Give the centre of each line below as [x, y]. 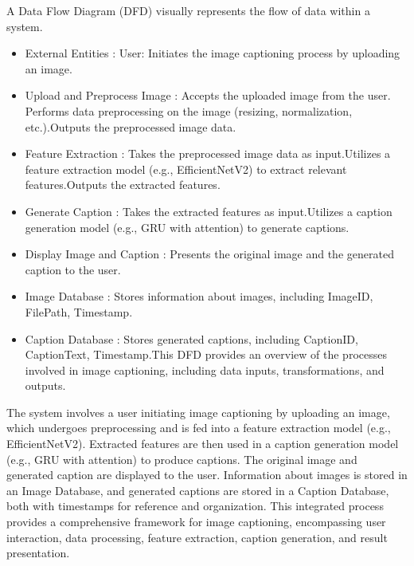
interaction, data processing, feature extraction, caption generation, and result [197, 537]
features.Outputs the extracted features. [123, 185]
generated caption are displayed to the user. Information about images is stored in [207, 475]
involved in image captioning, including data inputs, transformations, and [205, 369]
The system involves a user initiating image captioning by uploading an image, [198, 412]
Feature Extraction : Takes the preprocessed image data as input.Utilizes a [208, 153]
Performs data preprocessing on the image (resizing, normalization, [189, 110]
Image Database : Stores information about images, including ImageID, [199, 296]
